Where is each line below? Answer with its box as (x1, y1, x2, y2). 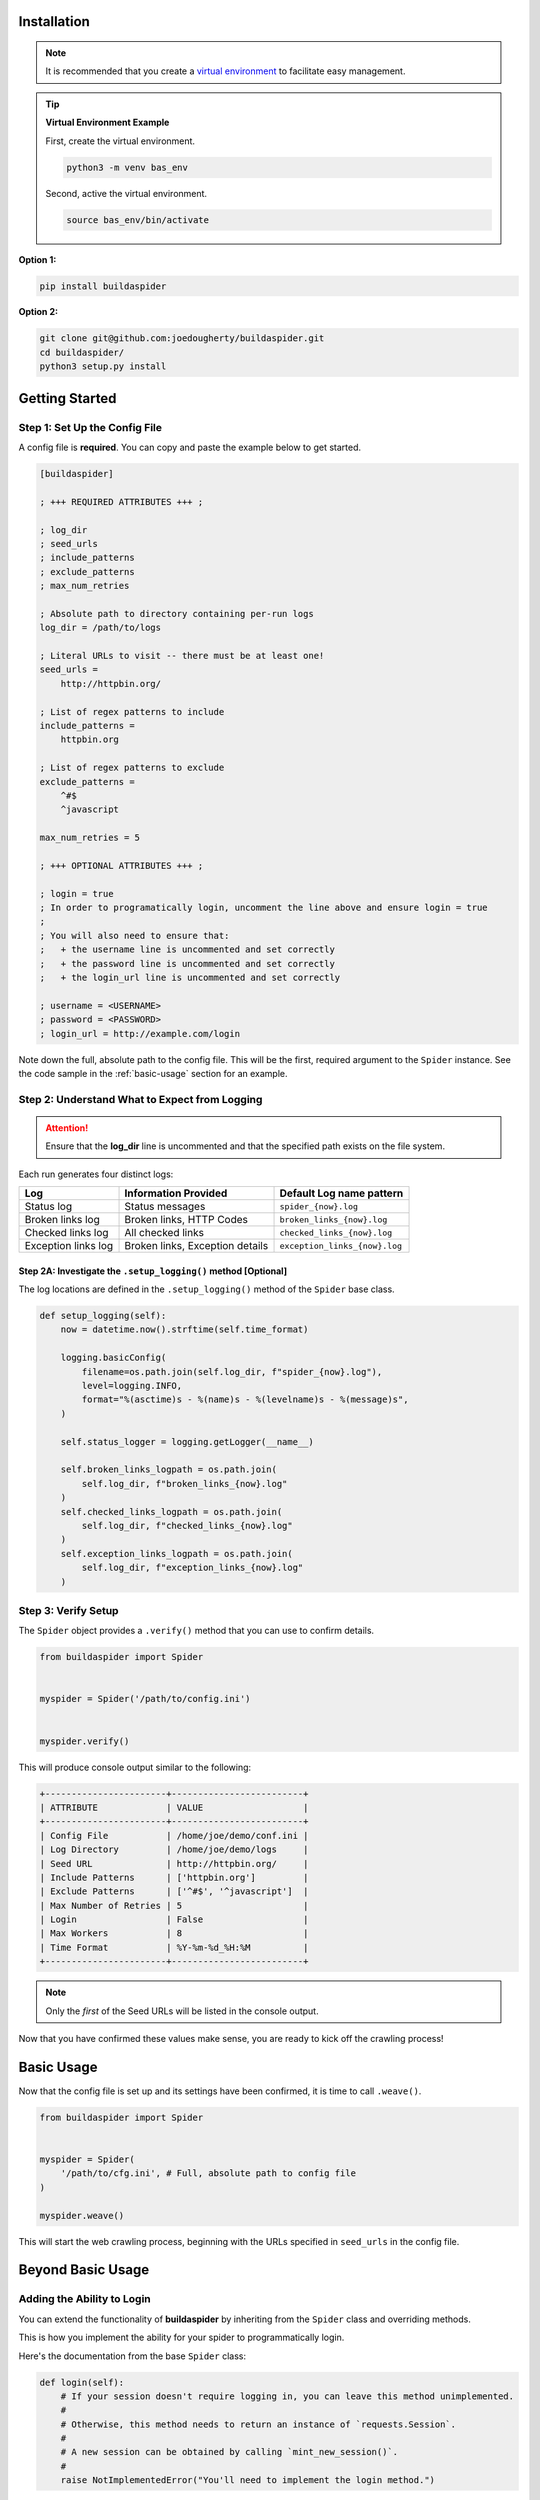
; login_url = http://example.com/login (39, 1028, 240, 1039)
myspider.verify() (39, 1735, 130, 1747)
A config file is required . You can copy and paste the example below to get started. (18, 441, 362, 453)
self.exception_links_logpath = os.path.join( (60, 1548, 294, 1559)
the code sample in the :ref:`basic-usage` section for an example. (18, 1067, 288, 1079)
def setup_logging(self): (39, 1310, 167, 1322)
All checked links (124, 1226, 205, 1240)
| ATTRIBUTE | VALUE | (39, 1801, 309, 1813)
